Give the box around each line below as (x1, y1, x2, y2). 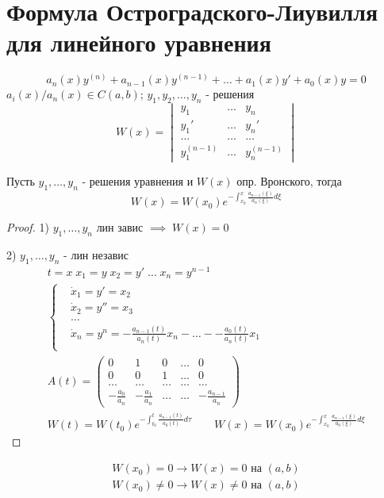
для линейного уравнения (6, 26, 271, 59)
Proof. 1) (6, 219, 49, 236)
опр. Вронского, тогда (236, 173, 342, 190)
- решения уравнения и (82, 173, 194, 190)
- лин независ (63, 247, 129, 263)
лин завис (96, 219, 144, 236)
